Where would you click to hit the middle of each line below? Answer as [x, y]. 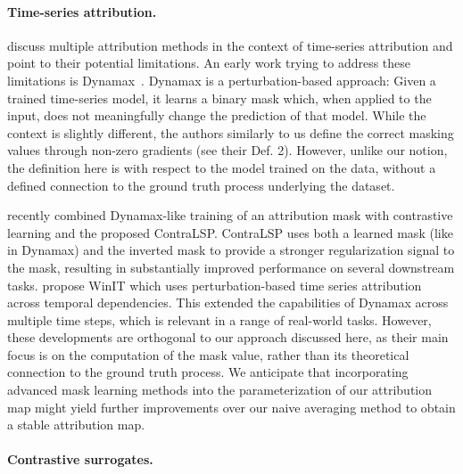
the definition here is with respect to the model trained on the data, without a [222, 167]
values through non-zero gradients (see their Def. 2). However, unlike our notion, [227, 150]
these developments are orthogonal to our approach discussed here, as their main [228, 337]
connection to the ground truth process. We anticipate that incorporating [208, 372]
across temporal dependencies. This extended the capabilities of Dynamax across [228, 302]
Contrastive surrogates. [80, 459]
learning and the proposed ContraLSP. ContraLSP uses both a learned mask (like [230, 232]
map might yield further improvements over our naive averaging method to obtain [231, 407]
